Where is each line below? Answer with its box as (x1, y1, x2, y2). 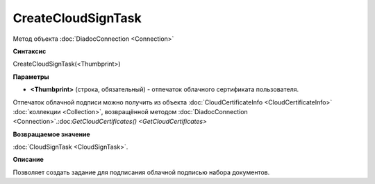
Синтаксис (12, 47, 47, 55)
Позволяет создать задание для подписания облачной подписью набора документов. (12, 168, 270, 176)
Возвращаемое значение (12, 130, 90, 138)
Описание (12, 156, 44, 164)
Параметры (12, 73, 49, 81)
